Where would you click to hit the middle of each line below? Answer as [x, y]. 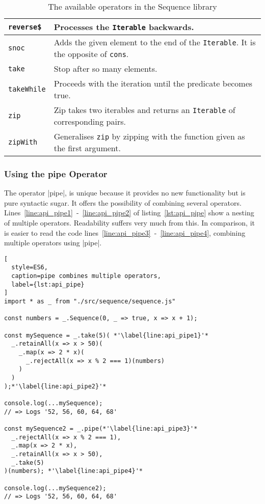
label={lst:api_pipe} [48, 284]
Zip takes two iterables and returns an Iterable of [144, 110]
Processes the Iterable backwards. [124, 27]
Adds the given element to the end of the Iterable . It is [155, 42]
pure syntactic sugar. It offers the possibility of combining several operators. [123, 202]
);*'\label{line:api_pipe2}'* [55, 386]
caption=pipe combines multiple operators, [86, 276]
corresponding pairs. [90, 121]
